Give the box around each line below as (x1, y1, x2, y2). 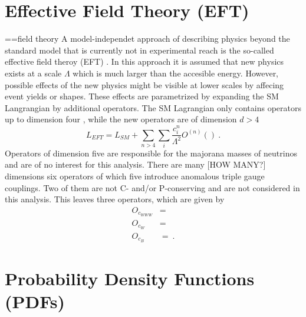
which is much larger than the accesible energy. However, (73, 66, 279, 79)
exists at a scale (5, 66, 62, 79)
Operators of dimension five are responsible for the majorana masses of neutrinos (5, 146, 297, 159)
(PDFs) (5, 289, 65, 313)
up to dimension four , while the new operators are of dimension (5, 113, 237, 125)
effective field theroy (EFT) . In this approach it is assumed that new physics (5, 55, 284, 68)
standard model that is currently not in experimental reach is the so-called (5, 44, 274, 56)
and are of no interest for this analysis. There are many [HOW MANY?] (5, 158, 266, 171)
